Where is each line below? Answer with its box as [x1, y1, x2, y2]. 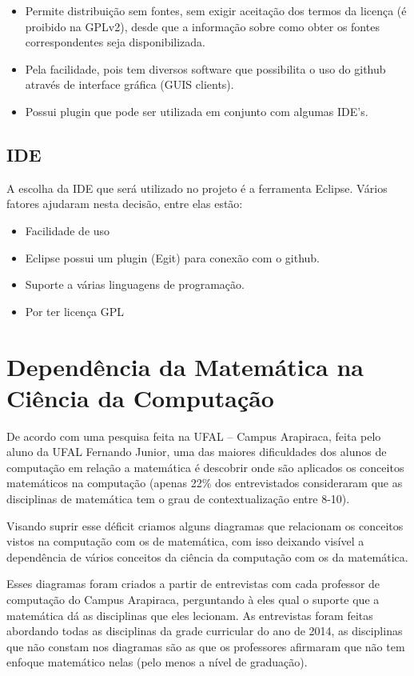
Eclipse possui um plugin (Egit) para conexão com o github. [25, 249, 320, 266]
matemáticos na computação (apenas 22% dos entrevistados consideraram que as [6, 474, 403, 491]
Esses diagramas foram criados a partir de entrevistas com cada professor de [6, 575, 380, 592]
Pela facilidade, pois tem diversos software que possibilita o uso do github [25, 60, 386, 77]
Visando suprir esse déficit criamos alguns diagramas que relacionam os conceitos [6, 517, 404, 534]
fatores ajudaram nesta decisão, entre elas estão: [6, 195, 243, 212]
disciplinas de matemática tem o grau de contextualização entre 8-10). [6, 490, 350, 507]
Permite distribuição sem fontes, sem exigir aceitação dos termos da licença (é [25, 2, 407, 18]
